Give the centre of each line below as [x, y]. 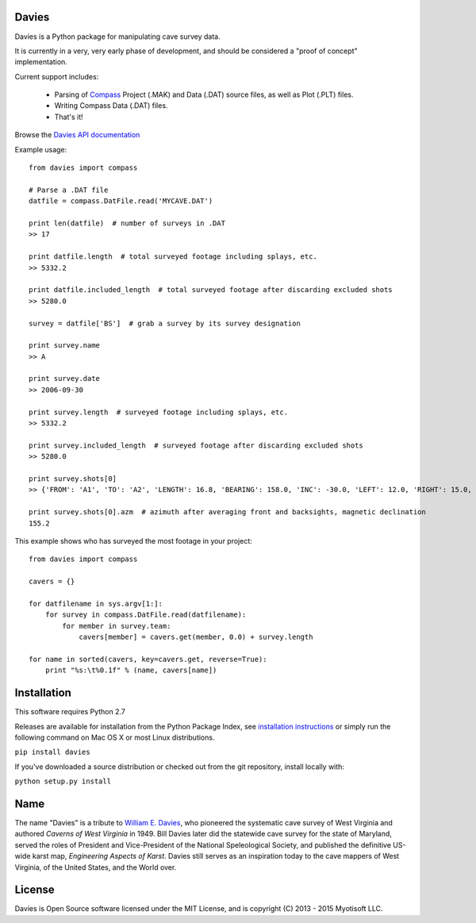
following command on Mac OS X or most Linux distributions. [115, 737]
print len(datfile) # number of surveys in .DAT [127, 223]
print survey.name [65, 346]
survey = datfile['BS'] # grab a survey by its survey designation [165, 323]
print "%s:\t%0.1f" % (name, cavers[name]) [131, 670]
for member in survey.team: [117, 626]
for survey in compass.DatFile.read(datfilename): [146, 615]
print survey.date [65, 379]
